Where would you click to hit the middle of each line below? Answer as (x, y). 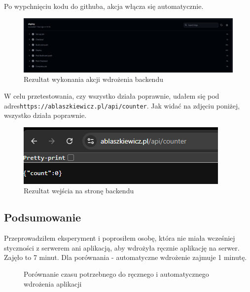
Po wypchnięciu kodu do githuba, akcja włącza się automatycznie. (104, 6)
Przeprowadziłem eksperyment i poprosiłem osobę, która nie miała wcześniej (120, 238)
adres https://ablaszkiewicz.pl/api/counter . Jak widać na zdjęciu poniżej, (122, 105)
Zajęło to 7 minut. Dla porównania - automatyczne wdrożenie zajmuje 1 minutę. (125, 257)
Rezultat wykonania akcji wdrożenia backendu (93, 79)
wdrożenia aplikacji (53, 283)
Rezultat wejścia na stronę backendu (79, 191)
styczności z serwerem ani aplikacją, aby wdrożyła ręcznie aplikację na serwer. (122, 247)
